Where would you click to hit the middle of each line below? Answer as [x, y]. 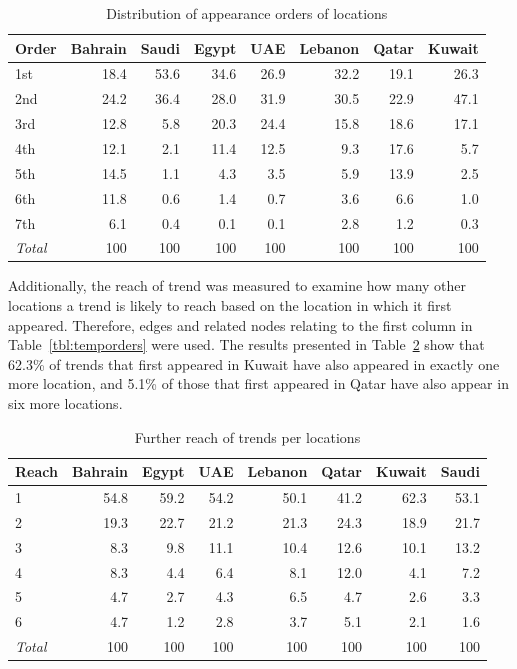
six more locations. [65, 403]
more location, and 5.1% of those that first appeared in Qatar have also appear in [258, 383]
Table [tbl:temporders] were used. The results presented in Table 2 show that [246, 344]
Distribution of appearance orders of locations [247, 13]
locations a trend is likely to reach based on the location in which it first [230, 305]
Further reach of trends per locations [247, 436]
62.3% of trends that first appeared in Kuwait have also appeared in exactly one [254, 363]
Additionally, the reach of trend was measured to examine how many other [237, 285]
